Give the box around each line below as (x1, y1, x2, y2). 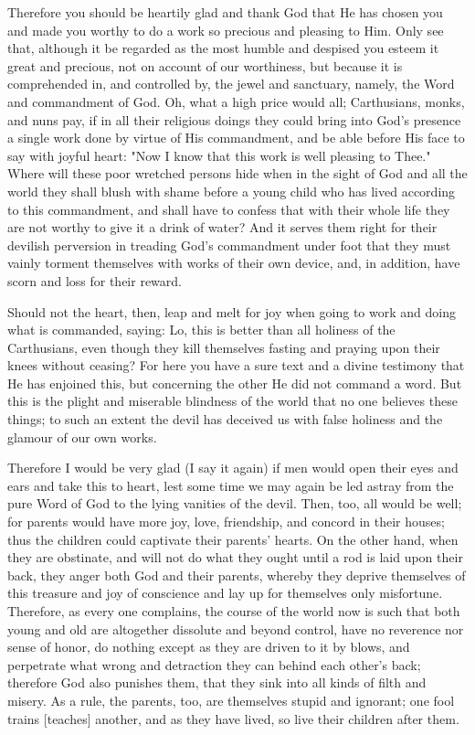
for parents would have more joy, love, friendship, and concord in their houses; (7, 512, 445, 531)
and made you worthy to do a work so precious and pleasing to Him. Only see (7, 20, 444, 39)
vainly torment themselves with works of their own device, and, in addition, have (7, 253, 460, 272)
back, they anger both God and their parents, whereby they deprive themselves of (7, 565, 466, 584)
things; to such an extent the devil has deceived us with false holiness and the (7, 410, 443, 429)
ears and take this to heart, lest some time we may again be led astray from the (7, 475, 454, 495)
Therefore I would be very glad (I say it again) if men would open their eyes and (7, 458, 459, 477)
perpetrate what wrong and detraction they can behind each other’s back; (7, 655, 421, 674)
